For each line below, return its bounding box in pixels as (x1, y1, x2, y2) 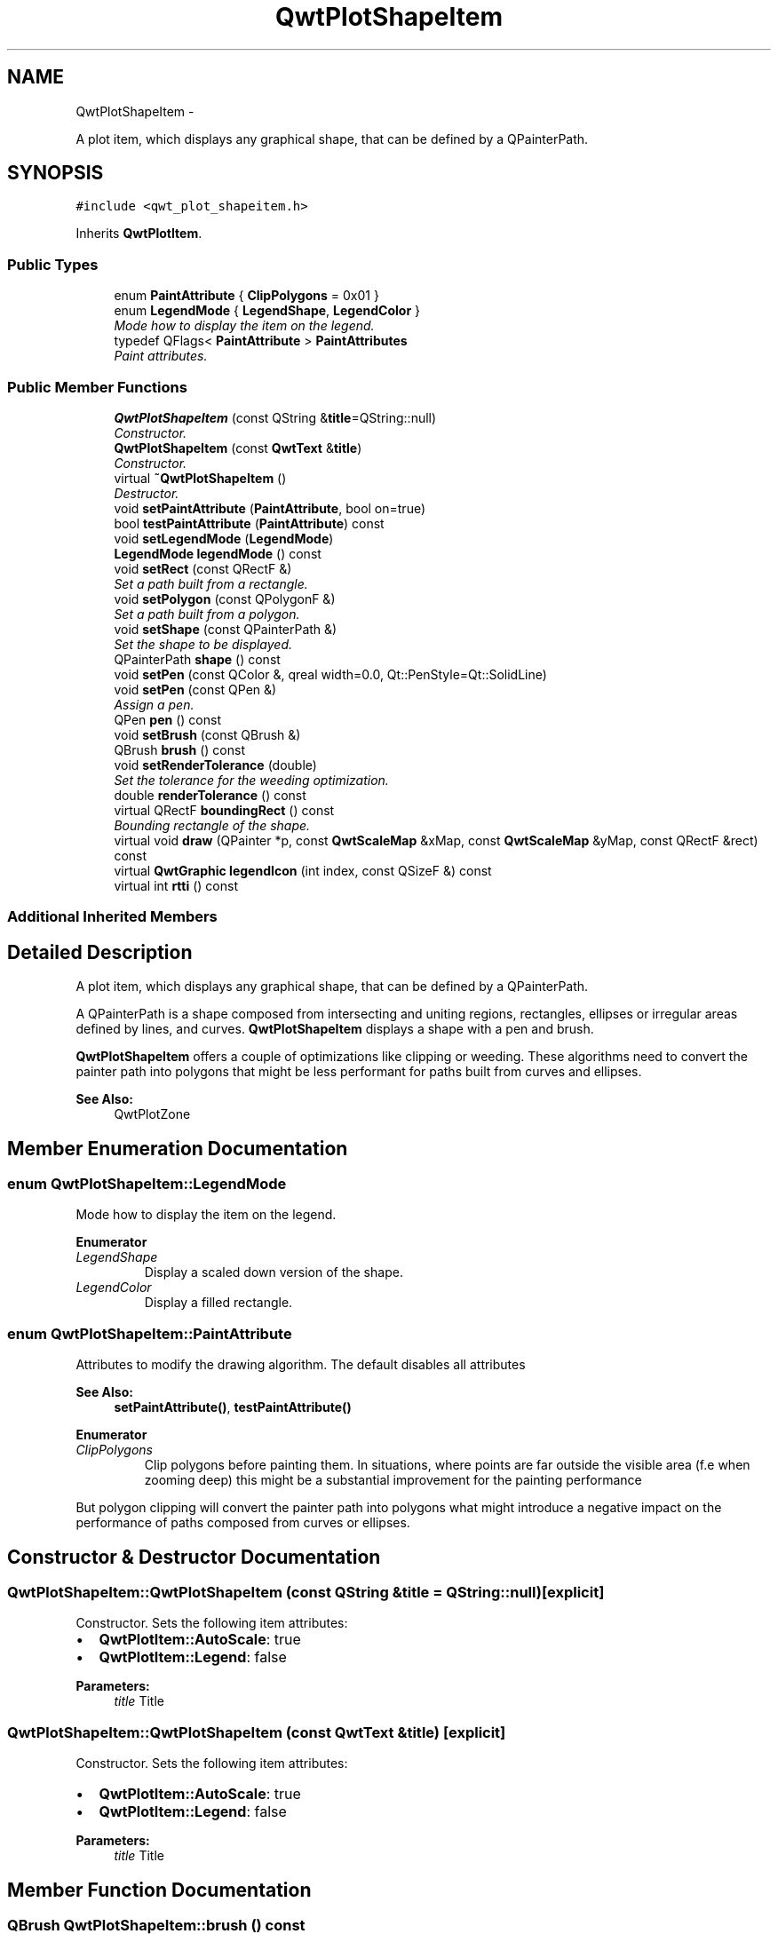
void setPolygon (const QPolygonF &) (114, 591, 336, 606)
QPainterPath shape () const (114, 651, 281, 667)
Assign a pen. (114, 696, 194, 712)
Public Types (7, 255, 99, 273)
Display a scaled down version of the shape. (144, 1264, 403, 1280)
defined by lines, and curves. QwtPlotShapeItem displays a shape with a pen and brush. (75, 1021, 594, 1037)
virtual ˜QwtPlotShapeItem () (114, 470, 287, 486)
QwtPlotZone (114, 1106, 191, 1122)
